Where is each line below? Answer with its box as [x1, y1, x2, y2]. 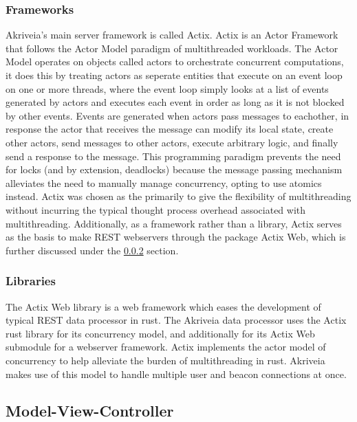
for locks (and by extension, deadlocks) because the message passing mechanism [6, 162, 343, 177]
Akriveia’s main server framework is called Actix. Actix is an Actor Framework [6, 27, 338, 42]
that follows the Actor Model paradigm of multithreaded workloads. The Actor [6, 41, 338, 55]
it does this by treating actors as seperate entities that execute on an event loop [6, 68, 343, 82]
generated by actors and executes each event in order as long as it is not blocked [6, 95, 345, 109]
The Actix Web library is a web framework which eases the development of [6, 299, 321, 313]
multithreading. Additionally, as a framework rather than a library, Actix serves [6, 216, 342, 230]
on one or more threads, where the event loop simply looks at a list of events [6, 81, 329, 96]
